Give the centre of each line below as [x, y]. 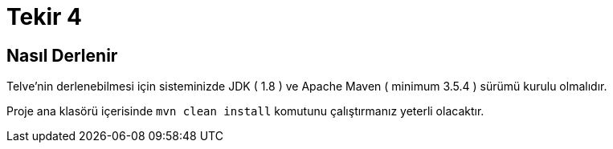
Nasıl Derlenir [62, 55]
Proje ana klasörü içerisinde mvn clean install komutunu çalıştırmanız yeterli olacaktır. [245, 111]
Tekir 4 [44, 17]
